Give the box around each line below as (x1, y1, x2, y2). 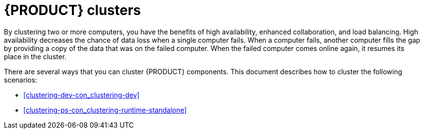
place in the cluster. (4, 52, 67, 61)
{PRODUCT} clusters (4, 2, 141, 18)
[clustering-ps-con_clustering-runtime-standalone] (23, 105, 187, 114)
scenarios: (4, 75, 37, 84)
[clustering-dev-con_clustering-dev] (23, 90, 140, 99)
